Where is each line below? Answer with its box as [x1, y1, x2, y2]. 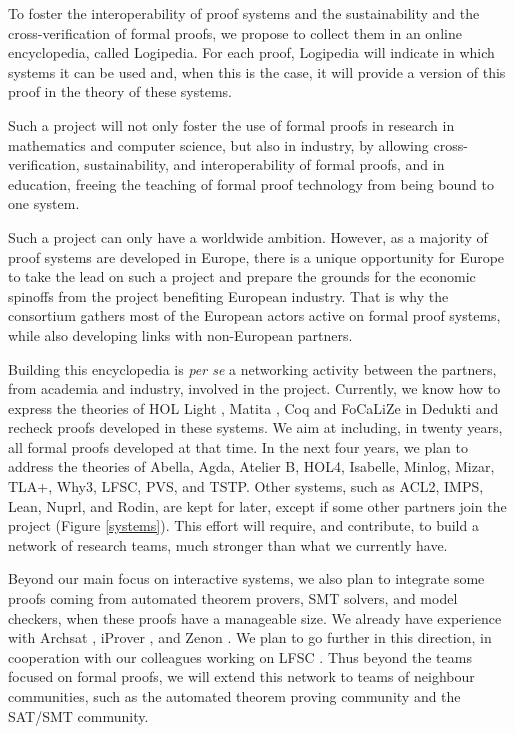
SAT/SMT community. [8, 705, 149, 726]
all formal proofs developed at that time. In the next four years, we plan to [8, 436, 468, 457]
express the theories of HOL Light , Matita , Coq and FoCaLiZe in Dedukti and [8, 397, 499, 418]
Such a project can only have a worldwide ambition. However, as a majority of [8, 226, 488, 247]
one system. [8, 193, 80, 214]
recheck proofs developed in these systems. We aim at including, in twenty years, [8, 417, 503, 438]
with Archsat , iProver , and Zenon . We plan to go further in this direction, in [8, 627, 492, 648]
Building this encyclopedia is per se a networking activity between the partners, [8, 358, 497, 379]
